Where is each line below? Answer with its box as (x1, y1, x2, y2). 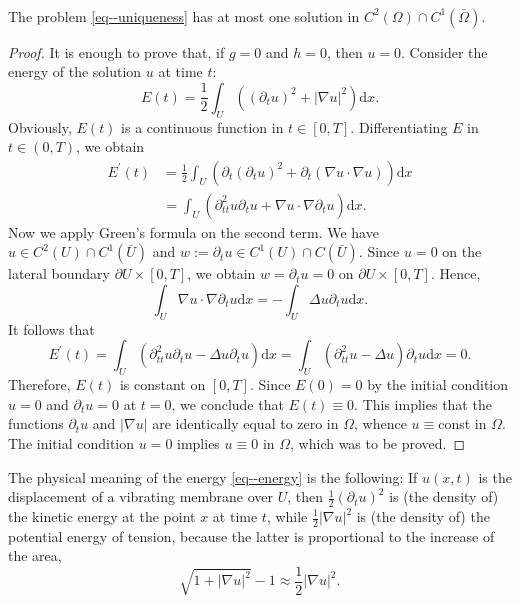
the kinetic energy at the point (8, 506, 196, 526)
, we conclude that (171, 393, 284, 414)
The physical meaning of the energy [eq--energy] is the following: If (8, 466, 418, 487)
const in (438, 413, 487, 434)
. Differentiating (350, 116, 448, 137)
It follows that (8, 318, 95, 339)
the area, (8, 545, 62, 566)
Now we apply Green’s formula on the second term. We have (8, 221, 379, 242)
